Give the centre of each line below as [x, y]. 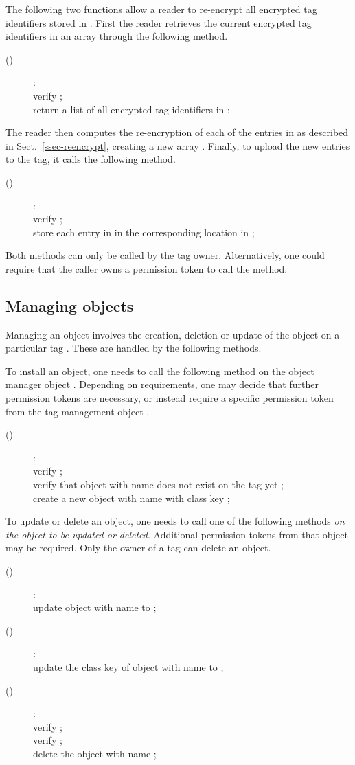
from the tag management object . [78, 411]
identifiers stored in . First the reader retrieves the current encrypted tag [159, 22]
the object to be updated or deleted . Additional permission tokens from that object [177, 534]
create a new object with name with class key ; [131, 498]
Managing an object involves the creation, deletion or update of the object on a [173, 334]
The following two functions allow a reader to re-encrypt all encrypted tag [161, 9]
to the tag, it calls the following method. [91, 159]
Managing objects [70, 305]
